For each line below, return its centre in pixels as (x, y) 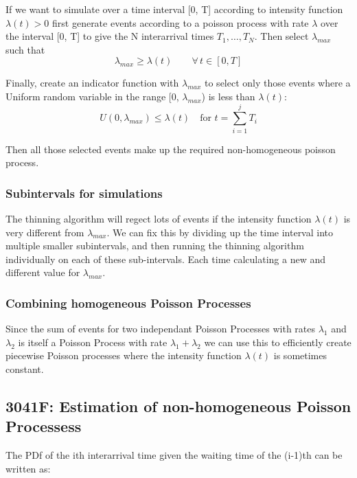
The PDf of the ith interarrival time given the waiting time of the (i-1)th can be (174, 455)
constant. (25, 369)
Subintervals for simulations (84, 193)
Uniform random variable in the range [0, (92, 96)
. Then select (281, 36)
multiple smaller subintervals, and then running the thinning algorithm (155, 246)
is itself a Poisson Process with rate (93, 342)
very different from (45, 232)
